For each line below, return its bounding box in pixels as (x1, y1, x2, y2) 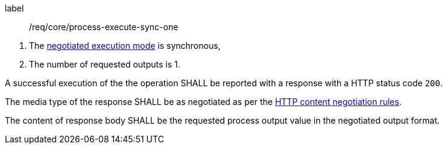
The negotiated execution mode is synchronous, (29, 40, 221, 51)
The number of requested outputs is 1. (29, 59, 180, 69)
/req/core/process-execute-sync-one (29, 22, 179, 32)
